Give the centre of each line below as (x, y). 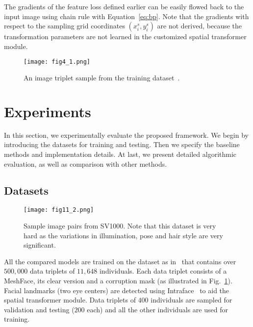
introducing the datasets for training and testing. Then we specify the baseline (122, 144)
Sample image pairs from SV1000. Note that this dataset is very (120, 225)
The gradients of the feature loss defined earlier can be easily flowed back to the (124, 6)
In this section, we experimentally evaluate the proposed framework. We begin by (126, 135)
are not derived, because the (200, 26)
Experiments (48, 111)
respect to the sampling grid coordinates (64, 26)
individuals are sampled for (191, 300)
